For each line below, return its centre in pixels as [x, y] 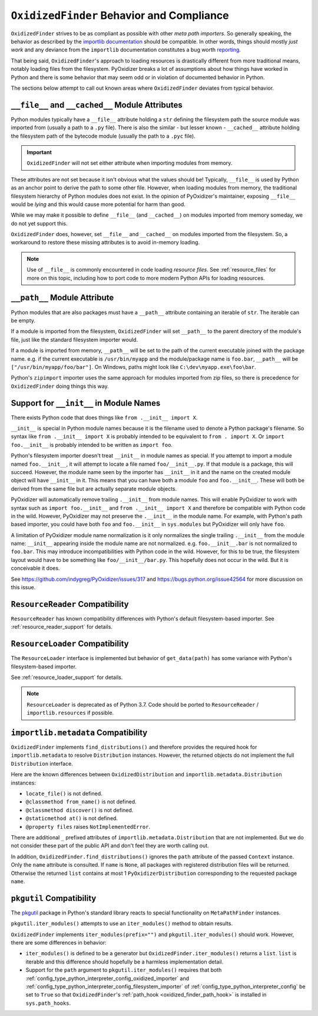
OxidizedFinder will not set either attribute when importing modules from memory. [130, 163]
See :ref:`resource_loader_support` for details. [67, 677]
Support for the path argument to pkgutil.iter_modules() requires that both [124, 970]
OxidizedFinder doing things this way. [60, 386]
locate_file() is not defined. [64, 793]
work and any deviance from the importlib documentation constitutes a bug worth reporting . [126, 50]
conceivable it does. [35, 568]
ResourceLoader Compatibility [70, 644]
